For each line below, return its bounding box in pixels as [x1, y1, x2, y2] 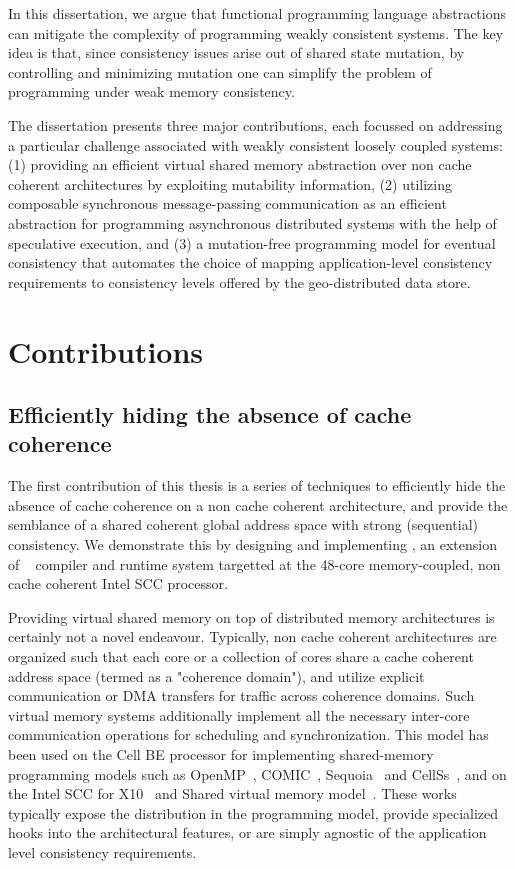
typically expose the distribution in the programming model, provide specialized [8, 802, 499, 823]
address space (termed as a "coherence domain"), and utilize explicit [8, 665, 425, 686]
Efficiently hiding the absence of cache [8, 399, 412, 430]
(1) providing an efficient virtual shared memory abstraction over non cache [8, 154, 472, 175]
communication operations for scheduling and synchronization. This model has [8, 724, 489, 745]
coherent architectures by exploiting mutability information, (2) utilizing [8, 173, 453, 194]
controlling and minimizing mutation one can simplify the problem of [8, 61, 432, 82]
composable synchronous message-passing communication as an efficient [8, 193, 447, 214]
